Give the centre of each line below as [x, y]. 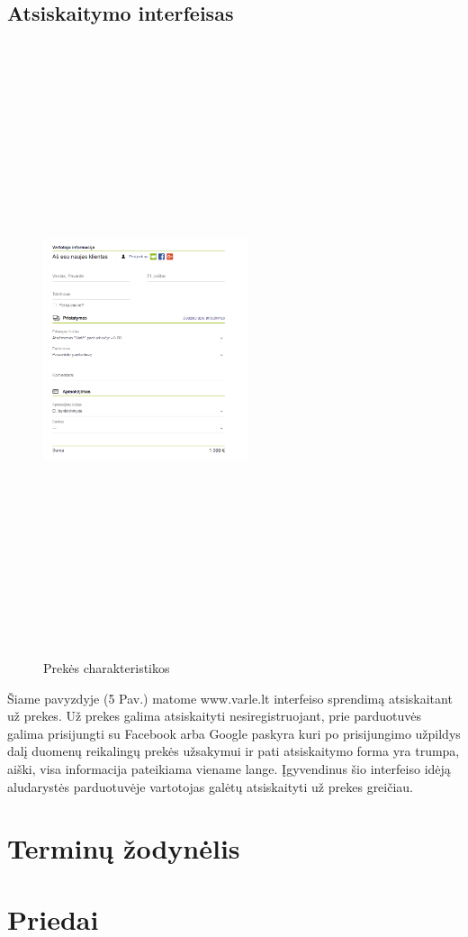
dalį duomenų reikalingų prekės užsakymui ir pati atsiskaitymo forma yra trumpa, [234, 751]
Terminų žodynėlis [124, 848]
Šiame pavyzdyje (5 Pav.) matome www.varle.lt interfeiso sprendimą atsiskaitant [230, 698]
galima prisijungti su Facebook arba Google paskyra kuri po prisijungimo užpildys [234, 733]
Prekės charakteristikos [107, 668]
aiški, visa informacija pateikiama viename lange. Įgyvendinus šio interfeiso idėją [229, 769]
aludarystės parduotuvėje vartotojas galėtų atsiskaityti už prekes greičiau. [211, 786]
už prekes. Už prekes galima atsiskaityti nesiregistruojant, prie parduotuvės [215, 716]
